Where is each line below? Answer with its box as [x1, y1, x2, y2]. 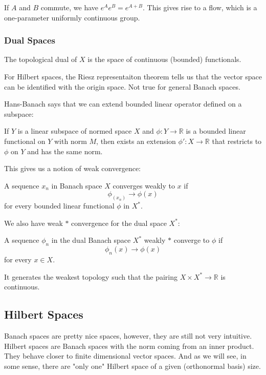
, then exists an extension [96, 135, 176, 146]
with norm [54, 135, 87, 146]
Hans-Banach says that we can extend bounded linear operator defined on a [4, 98, 242, 109]
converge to [173, 235, 210, 245]
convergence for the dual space [71, 217, 167, 228]
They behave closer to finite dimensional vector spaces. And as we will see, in [4, 350, 247, 361]
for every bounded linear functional [4, 200, 115, 211]
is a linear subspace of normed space [17, 126, 132, 136]
